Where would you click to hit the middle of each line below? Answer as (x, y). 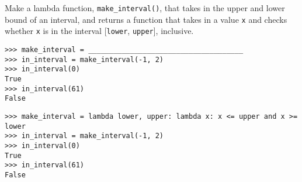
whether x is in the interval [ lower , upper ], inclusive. (99, 31)
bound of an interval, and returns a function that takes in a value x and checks (146, 19)
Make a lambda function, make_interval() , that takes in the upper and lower (145, 8)
